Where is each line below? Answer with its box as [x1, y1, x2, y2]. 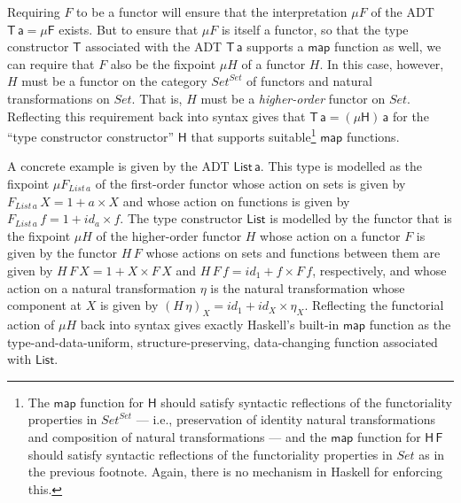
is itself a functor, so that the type [221, 19, 409, 38]
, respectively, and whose [312, 260, 447, 279]
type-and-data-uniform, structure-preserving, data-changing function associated [7, 332, 438, 351]
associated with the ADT [85, 37, 223, 56]
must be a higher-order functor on [200, 89, 386, 107]
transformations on [7, 89, 110, 107]
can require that [7, 54, 95, 73]
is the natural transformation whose [210, 278, 405, 297]
